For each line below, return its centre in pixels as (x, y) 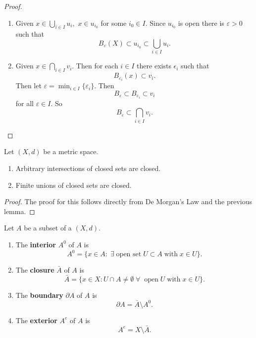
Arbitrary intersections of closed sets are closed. (88, 168)
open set (129, 254)
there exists (154, 66)
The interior (36, 244)
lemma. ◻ (20, 211)
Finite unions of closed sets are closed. (74, 185)
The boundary (39, 295)
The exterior (36, 320)
